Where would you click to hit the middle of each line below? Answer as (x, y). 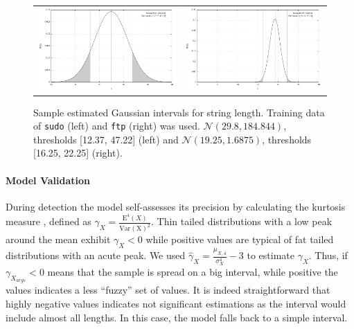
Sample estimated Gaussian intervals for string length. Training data (179, 112)
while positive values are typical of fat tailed (240, 239)
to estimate (271, 255)
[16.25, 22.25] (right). (78, 153)
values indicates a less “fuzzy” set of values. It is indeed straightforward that (168, 290)
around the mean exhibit (58, 239)
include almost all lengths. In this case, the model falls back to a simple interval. (177, 317)
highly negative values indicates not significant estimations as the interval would (176, 304)
